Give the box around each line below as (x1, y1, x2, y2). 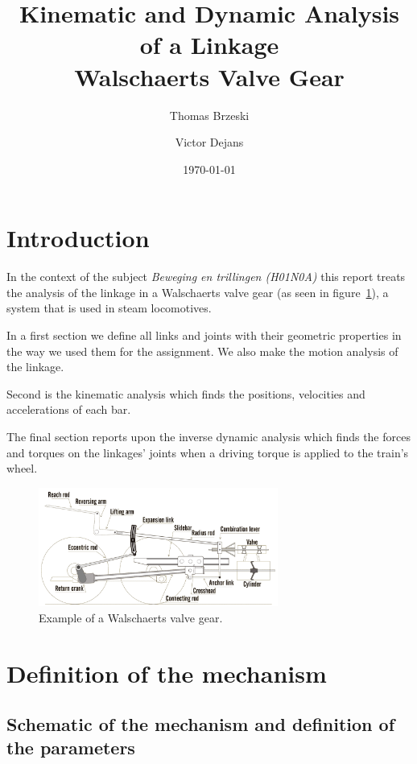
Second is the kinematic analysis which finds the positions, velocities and (6, 385, 365, 402)
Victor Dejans (175, 134, 244, 151)
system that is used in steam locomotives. (6, 299, 212, 316)
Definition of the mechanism (6, 656, 327, 689)
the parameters (6, 735, 135, 760)
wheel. (6, 460, 38, 477)
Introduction (6, 221, 150, 254)
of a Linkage (139, 28, 279, 61)
